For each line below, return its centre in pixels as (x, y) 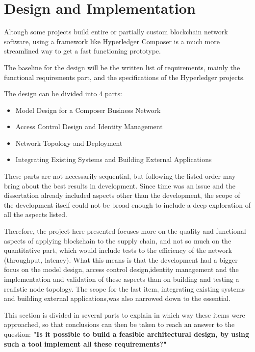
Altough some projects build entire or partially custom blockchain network (116, 32)
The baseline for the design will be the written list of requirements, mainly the (122, 67)
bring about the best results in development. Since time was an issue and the (120, 185)
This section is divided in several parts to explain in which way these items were (125, 314)
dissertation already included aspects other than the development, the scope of (122, 195)
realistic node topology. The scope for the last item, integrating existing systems (125, 288)
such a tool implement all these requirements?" (85, 343)
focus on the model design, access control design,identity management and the (121, 269)
